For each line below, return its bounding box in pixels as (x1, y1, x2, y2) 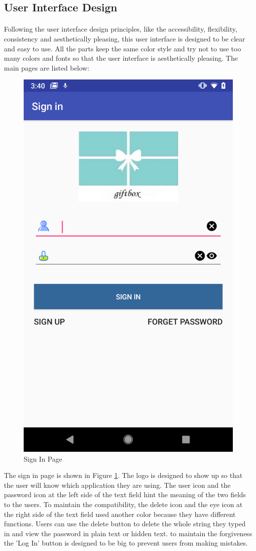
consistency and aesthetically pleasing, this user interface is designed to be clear (4, 33, 245, 43)
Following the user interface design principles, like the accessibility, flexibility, (4, 24, 237, 34)
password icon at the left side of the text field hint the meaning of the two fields (4, 489, 246, 500)
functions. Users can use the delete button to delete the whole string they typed (4, 518, 246, 529)
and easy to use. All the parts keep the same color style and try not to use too (4, 43, 241, 53)
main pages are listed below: (4, 62, 89, 73)
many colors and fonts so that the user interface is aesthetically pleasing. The (4, 53, 238, 63)
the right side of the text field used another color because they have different (4, 509, 236, 519)
